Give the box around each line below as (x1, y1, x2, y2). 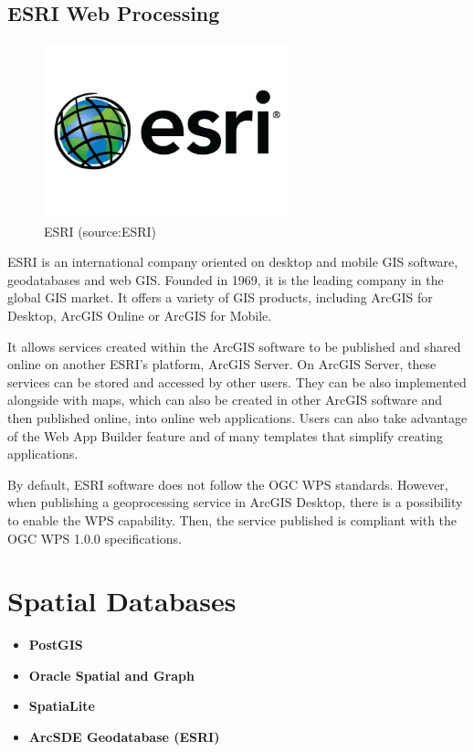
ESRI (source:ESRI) (44, 221, 157, 240)
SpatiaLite (28, 696, 95, 715)
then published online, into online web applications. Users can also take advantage (7, 408, 468, 427)
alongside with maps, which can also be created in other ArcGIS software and (7, 390, 443, 409)
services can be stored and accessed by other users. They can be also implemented (7, 372, 467, 391)
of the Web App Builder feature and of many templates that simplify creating (7, 426, 443, 445)
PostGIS (28, 635, 83, 654)
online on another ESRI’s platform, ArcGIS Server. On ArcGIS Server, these (7, 355, 437, 374)
